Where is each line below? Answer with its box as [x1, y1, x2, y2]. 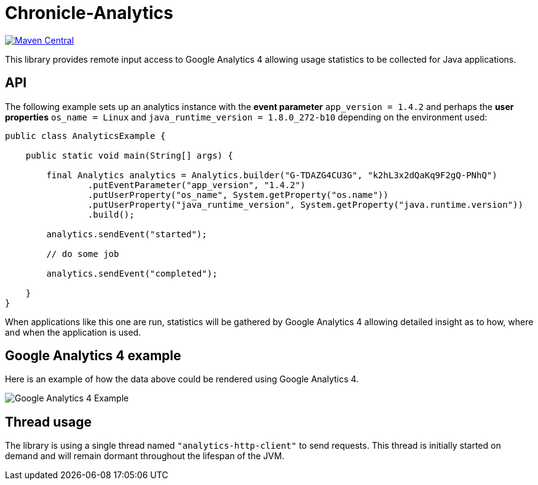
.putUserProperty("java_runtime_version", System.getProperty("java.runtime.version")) [87, 199, 523, 210]
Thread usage [5, 414, 92, 430]
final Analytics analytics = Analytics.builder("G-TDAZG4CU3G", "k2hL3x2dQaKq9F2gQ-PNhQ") [46, 170, 497, 180]
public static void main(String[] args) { [25, 150, 233, 160]
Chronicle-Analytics [5, 2, 173, 23]
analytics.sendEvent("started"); [46, 229, 207, 239]
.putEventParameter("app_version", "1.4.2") [87, 179, 306, 190]
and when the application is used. [5, 326, 141, 337]
